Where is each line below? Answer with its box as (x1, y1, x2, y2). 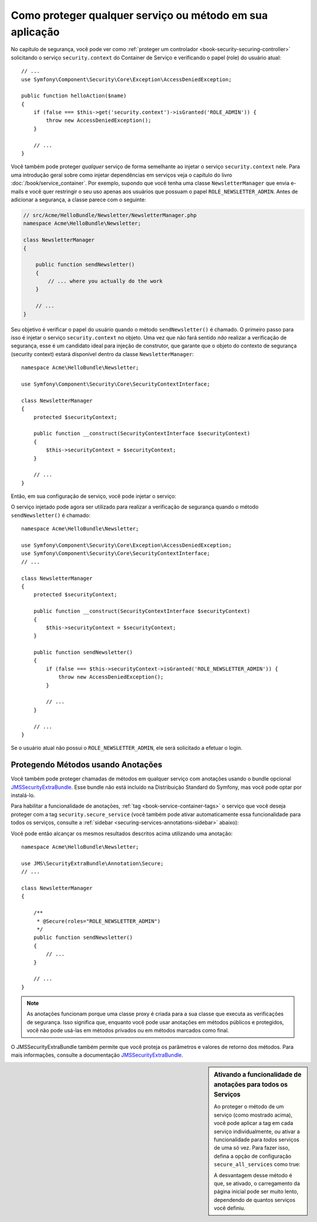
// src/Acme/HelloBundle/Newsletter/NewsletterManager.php (23, 212, 197, 218)
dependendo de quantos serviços (214, 1196, 296, 1203)
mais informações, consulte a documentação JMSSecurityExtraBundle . (11, 1051, 183, 1059)
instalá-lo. (11, 792, 35, 799)
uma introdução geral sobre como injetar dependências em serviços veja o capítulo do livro (11, 171, 232, 178)
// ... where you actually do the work (48, 278, 163, 285)
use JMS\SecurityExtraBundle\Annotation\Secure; (21, 860, 164, 866)
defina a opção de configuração (214, 1153, 292, 1160)
